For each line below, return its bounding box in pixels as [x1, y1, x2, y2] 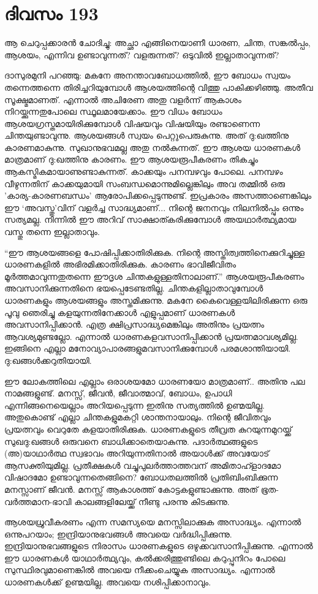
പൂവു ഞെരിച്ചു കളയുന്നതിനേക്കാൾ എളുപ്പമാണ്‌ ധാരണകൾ [4, 306, 235, 318]
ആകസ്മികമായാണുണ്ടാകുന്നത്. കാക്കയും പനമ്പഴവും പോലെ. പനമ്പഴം [4, 165, 283, 178]
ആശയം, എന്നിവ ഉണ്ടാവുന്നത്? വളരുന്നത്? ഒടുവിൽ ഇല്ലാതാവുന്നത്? [4, 48, 279, 61]
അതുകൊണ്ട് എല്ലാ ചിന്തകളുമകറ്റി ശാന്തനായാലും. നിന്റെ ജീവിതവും [4, 411, 271, 423]
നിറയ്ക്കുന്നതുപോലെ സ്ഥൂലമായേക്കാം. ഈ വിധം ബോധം [4, 105, 222, 118]
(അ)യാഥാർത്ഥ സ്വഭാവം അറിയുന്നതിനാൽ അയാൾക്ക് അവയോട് [4, 447, 270, 460]
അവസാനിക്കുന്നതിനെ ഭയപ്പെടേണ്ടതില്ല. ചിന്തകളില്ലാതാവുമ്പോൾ [4, 282, 263, 295]
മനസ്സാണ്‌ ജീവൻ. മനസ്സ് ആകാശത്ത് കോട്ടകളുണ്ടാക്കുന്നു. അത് [4, 482, 259, 495]
